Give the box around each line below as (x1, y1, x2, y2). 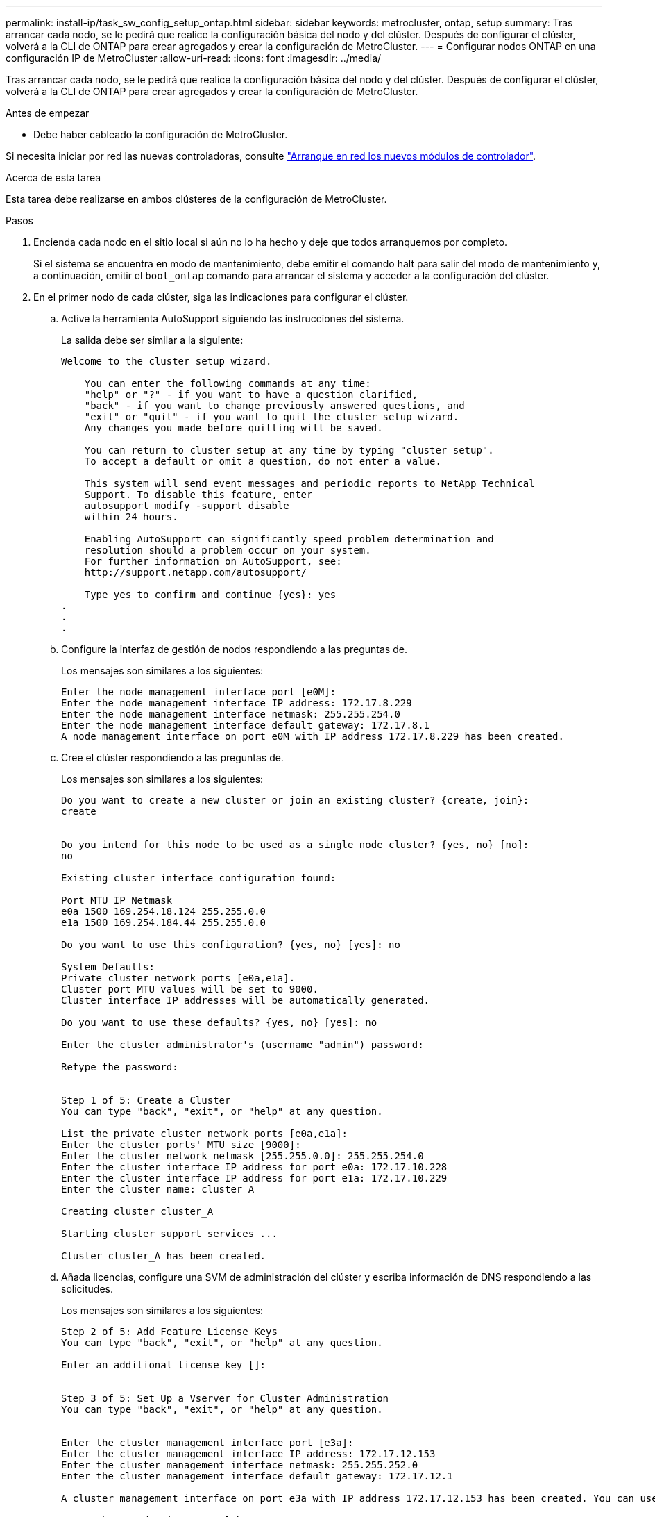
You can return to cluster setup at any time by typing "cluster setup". (84, 445, 494, 456)
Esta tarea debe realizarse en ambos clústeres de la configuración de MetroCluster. (6, 193, 387, 205)
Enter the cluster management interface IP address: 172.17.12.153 (61, 1448, 436, 1459)
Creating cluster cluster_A (61, 1206, 214, 1217)
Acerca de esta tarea (6, 172, 101, 183)
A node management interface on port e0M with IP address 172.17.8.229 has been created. (61, 731, 564, 742)
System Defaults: (61, 961, 155, 972)
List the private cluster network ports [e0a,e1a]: (61, 1128, 348, 1139)
